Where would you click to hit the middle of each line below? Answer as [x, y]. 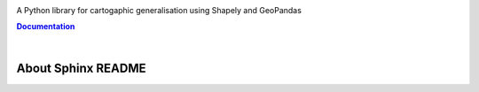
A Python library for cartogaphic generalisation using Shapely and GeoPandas [159, 10]
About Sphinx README [81, 68]
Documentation [46, 27]
